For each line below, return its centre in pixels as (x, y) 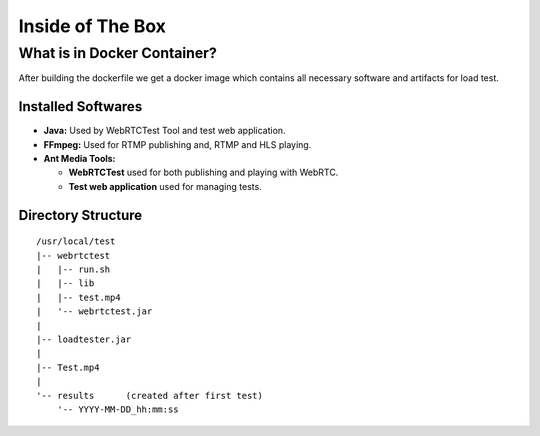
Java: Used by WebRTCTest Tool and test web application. (164, 131)
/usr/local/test (76, 241)
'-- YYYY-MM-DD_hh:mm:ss (117, 409)
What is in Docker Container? (117, 53)
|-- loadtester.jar (84, 339)
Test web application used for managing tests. (165, 186)
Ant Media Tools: (79, 159)
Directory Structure (80, 215)
